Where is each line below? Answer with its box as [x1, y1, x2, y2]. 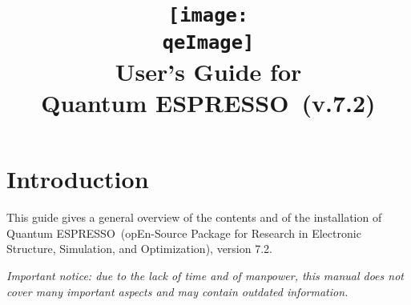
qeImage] [162, 30, 255, 54]
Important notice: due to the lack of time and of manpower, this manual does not [6, 267, 404, 283]
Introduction [6, 163, 149, 195]
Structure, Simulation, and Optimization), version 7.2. [6, 240, 272, 257]
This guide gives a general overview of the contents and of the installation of [6, 209, 382, 226]
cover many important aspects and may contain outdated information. [6, 283, 349, 299]
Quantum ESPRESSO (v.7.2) [41, 86, 376, 118]
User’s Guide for [115, 54, 302, 87]
